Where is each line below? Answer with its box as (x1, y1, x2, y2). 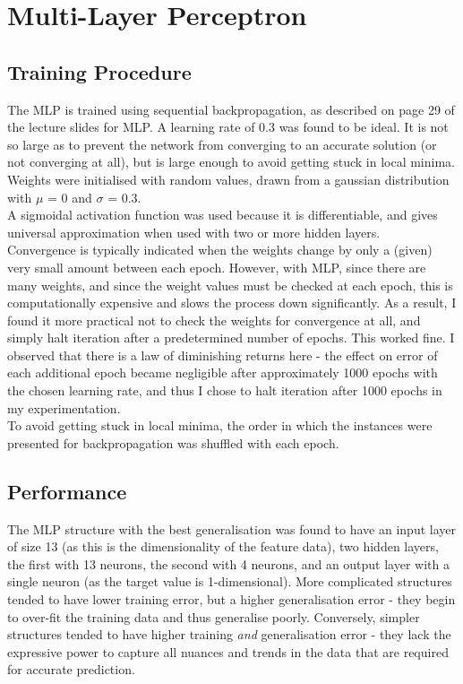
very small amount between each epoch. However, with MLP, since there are (7, 257, 426, 276)
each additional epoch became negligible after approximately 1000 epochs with (7, 363, 438, 382)
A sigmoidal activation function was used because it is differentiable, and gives (7, 205, 438, 224)
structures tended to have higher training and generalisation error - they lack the (7, 625, 451, 644)
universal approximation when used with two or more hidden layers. (7, 222, 381, 241)
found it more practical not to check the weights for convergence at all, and (7, 310, 421, 329)
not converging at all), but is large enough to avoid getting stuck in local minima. (7, 152, 455, 171)
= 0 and (47, 187, 92, 206)
